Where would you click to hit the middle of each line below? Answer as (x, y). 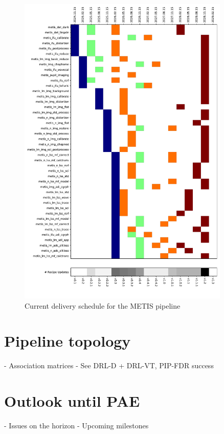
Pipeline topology (68, 341)
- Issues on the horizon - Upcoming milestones (76, 425)
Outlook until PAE (72, 401)
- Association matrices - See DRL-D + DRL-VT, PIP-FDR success (109, 365)
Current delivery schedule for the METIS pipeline (103, 305)
